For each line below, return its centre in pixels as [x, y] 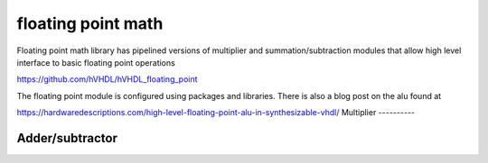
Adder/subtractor [67, 138]
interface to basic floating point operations [96, 62]
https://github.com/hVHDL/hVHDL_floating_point [107, 79]
